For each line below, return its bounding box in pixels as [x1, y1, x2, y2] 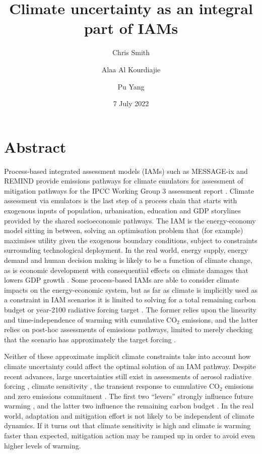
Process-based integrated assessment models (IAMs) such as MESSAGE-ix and [4, 165, 248, 176]
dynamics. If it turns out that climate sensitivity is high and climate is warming [4, 420, 251, 431]
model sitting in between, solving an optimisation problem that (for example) [4, 225, 243, 236]
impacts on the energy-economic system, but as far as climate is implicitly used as [4, 284, 258, 295]
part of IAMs [84, 18, 178, 38]
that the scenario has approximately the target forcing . [4, 334, 176, 344]
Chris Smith [112, 47, 150, 58]
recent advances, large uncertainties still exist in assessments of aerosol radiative [4, 371, 251, 381]
